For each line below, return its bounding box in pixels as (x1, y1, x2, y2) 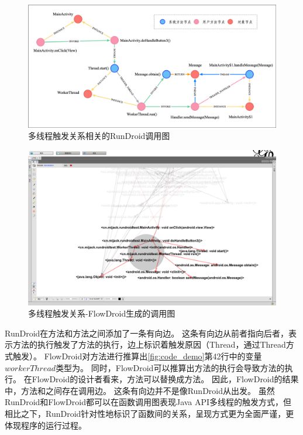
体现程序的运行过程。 (5, 419, 87, 431)
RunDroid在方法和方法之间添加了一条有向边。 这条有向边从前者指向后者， (5, 327, 288, 339)
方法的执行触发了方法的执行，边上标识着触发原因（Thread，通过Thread (12, 338, 286, 351)
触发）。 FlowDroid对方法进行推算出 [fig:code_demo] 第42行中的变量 (12, 350, 262, 362)
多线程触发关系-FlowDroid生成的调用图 (28, 307, 175, 320)
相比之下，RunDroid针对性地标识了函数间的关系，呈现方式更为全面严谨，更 (5, 407, 294, 420)
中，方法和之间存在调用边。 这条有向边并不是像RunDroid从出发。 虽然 (5, 384, 275, 396)
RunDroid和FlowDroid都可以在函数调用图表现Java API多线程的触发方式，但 (5, 396, 292, 408)
